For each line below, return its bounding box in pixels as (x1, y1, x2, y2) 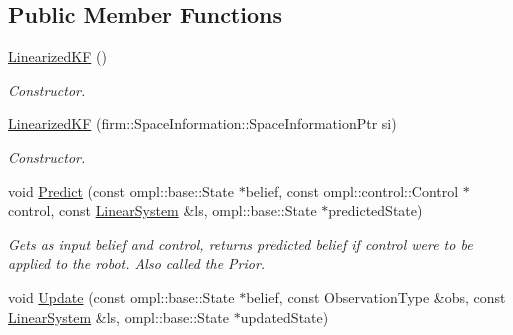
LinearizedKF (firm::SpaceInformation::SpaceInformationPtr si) (8, 113, 397, 134)
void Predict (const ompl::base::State (8, 180, 234, 201)
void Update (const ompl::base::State (8, 286, 235, 307)
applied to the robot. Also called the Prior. (8, 253, 266, 274)
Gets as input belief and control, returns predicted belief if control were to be (8, 233, 473, 254)
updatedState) (240, 306, 329, 327)
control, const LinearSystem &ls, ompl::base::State (8, 200, 317, 221)
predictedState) (328, 200, 423, 221)
